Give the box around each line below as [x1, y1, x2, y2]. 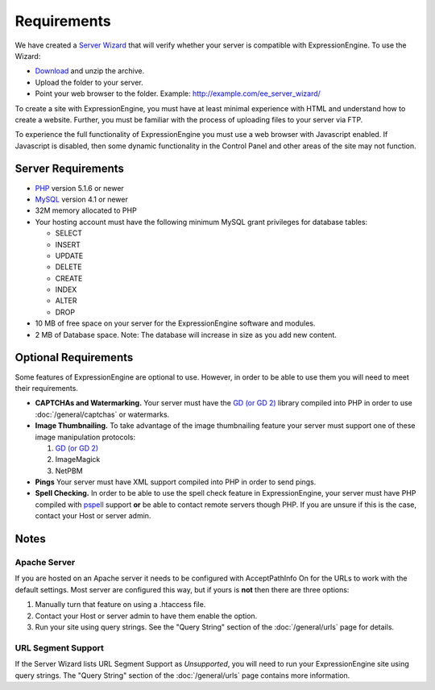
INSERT [55, 239, 81, 249]
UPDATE [55, 251, 84, 260]
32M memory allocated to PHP [35, 206, 137, 215]
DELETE [55, 262, 82, 272]
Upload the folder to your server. [35, 77, 144, 87]
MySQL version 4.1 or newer [35, 194, 128, 204]
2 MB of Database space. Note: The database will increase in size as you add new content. [35, 330, 338, 339]
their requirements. [14, 383, 78, 393]
